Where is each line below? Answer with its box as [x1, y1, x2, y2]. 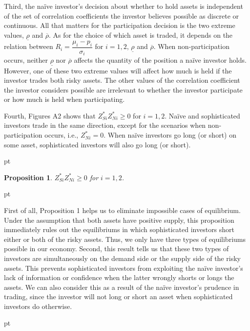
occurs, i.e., [44, 130, 79, 140]
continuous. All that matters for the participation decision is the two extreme [4, 20, 235, 30]
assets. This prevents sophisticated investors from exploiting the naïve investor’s [4, 262, 243, 273]
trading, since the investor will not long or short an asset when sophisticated [4, 291, 233, 302]
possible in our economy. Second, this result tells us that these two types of [4, 243, 229, 254]
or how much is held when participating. [4, 94, 125, 104]
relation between [4, 41, 53, 51]
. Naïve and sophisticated [165, 110, 240, 120]
